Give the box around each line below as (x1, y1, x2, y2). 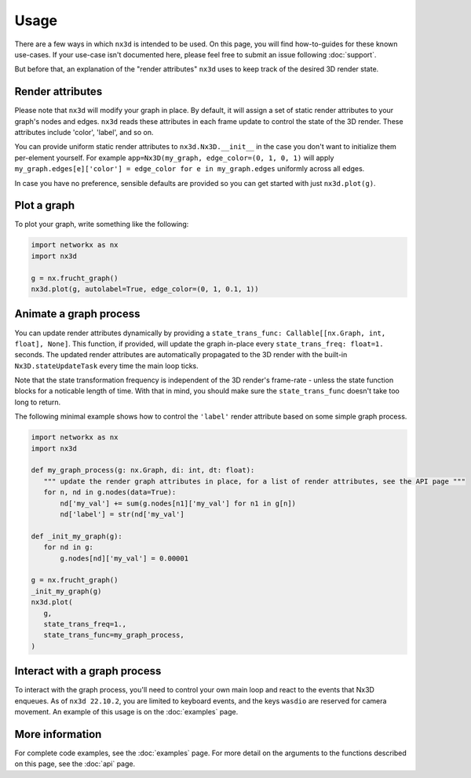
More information (14, 727, 102, 741)
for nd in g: (43, 542, 94, 552)
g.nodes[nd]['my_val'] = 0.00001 (60, 553, 188, 563)
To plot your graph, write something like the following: (14, 220, 189, 229)
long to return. (14, 397, 61, 407)
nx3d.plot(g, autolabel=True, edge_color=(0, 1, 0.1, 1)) (31, 285, 259, 294)
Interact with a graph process (14, 664, 162, 678)
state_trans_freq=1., (43, 619, 127, 628)
